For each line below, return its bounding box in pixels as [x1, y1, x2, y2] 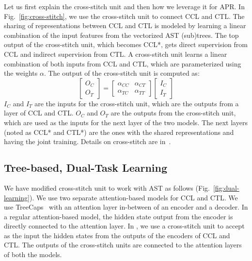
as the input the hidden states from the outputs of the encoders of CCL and [4, 230, 230, 240]
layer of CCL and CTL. [4, 108, 74, 118]
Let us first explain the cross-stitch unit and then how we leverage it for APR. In [4, 1, 245, 11]
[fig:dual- [213, 182, 239, 193]
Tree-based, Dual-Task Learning [4, 160, 168, 175]
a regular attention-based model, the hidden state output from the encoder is [4, 211, 233, 221]
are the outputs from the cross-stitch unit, [110, 108, 236, 118]
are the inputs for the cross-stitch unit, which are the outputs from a [34, 98, 239, 108]
